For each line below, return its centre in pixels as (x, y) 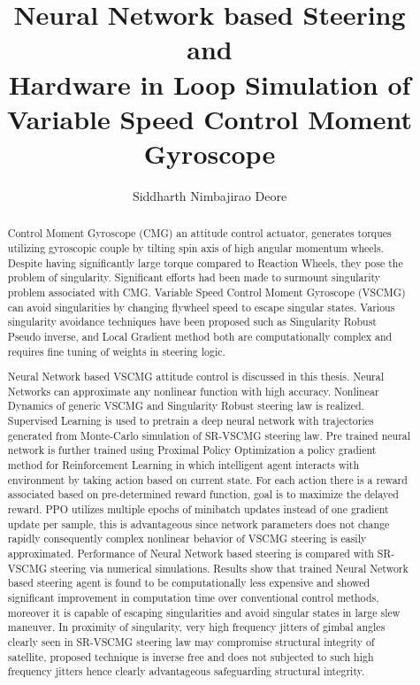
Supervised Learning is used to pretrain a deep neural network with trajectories (191, 421)
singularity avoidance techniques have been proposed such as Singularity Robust (192, 322)
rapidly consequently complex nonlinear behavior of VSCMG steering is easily (187, 539)
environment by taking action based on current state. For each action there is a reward (207, 479)
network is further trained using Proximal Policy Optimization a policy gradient (192, 450)
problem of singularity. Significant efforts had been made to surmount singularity (194, 277)
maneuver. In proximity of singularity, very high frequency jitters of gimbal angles (196, 627)
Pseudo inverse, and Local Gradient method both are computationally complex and (200, 336)
